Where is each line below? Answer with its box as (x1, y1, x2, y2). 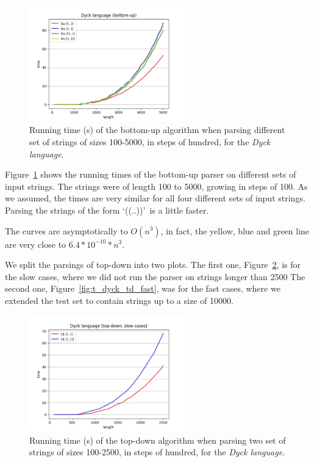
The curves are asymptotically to (5, 224, 128, 237)
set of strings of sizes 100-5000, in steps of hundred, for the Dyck (29, 135, 271, 148)
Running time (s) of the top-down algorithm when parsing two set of (29, 433, 286, 446)
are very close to (5, 237, 66, 250)
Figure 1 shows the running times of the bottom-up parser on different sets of (5, 168, 296, 181)
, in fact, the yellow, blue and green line (160, 224, 310, 237)
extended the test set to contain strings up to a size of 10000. (5, 294, 234, 306)
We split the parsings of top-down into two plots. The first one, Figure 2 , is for (5, 258, 301, 271)
